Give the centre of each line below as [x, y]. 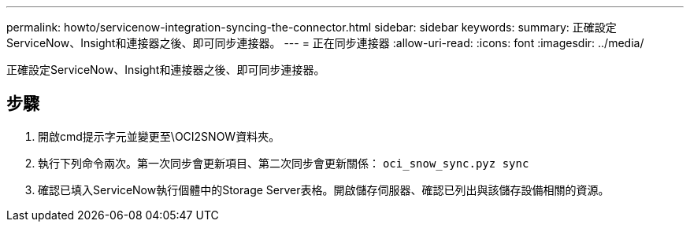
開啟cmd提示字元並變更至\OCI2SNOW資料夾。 [159, 136]
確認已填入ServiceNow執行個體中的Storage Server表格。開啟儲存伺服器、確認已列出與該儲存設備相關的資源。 [324, 189]
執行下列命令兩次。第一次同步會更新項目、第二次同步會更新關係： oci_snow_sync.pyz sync [284, 163]
